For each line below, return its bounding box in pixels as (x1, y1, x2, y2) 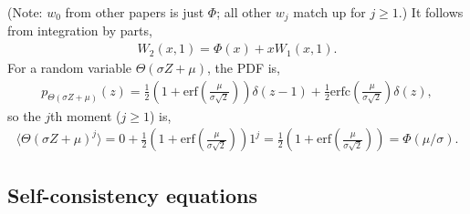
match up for (293, 3, 366, 21)
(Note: (7, 3, 43, 21)
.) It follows (398, 3, 464, 21)
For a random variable (7, 58, 132, 77)
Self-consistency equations (7, 180, 258, 209)
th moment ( (50, 106, 121, 125)
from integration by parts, (7, 21, 152, 40)
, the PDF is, (207, 58, 281, 77)
